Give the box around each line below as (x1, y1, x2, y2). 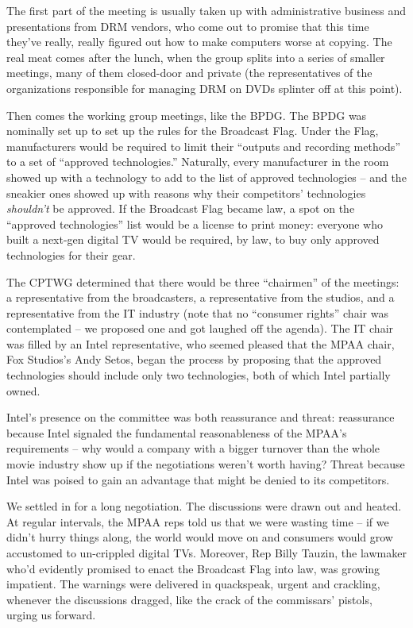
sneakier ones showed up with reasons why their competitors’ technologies (6, 184, 366, 201)
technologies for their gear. (6, 246, 136, 263)
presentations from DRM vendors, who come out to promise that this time (6, 17, 369, 34)
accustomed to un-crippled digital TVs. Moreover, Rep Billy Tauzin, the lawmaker (6, 545, 407, 561)
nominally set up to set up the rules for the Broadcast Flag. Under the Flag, (6, 122, 379, 139)
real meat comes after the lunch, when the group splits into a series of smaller (6, 48, 385, 65)
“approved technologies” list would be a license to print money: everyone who (6, 215, 383, 232)
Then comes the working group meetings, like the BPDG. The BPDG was (6, 106, 367, 123)
